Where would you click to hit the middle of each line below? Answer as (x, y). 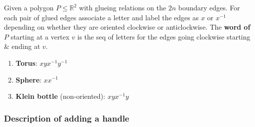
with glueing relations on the (123, 7)
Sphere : (28, 79)
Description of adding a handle (67, 118)
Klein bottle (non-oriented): (60, 96)
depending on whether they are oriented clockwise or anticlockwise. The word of (127, 27)
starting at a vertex (40, 36)
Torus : (26, 63)
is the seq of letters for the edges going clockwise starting (164, 36)
